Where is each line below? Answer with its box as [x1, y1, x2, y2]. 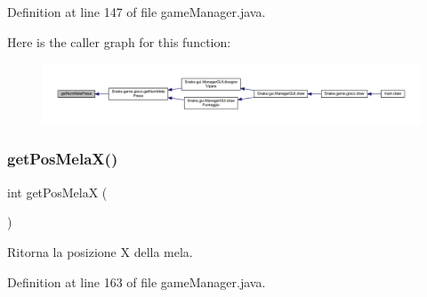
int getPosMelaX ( [7, 182, 108, 201]
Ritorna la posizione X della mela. [7, 242, 193, 261]
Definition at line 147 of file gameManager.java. [7, 3, 266, 20]
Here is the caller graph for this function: [7, 32, 231, 51]
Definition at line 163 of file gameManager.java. [7, 272, 266, 291]
